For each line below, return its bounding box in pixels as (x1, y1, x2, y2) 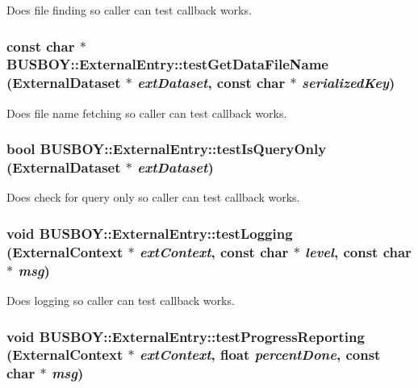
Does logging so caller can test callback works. (6, 292, 235, 309)
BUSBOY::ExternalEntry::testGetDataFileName (6, 54, 328, 74)
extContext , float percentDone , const (139, 344, 381, 365)
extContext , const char (139, 241, 289, 261)
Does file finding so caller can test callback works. (6, 2, 252, 18)
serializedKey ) (302, 73, 395, 93)
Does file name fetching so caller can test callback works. (6, 104, 287, 121)
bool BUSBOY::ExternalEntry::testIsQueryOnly (6, 139, 327, 159)
